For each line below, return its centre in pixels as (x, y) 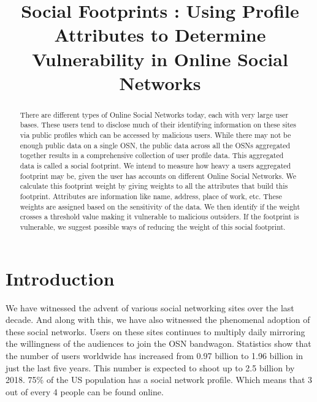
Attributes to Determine (160, 35)
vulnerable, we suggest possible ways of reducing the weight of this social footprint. (153, 226)
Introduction (60, 278)
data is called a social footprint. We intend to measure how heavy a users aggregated (155, 166)
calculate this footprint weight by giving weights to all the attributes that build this (154, 186)
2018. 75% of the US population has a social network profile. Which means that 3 (159, 380)
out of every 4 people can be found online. (85, 391)
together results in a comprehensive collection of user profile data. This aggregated (152, 155)
